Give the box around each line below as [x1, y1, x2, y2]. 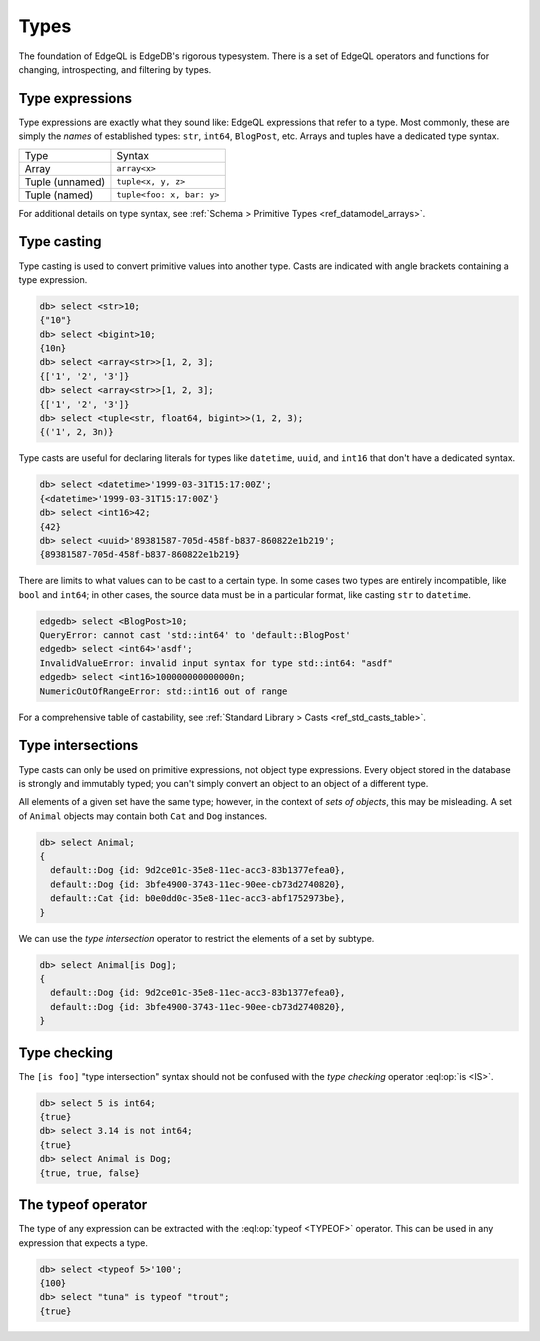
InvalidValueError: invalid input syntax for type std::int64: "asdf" [39, 657, 394, 669]
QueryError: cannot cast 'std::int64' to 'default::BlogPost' [39, 630, 351, 641]
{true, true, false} [39, 1167, 140, 1179]
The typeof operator [18, 1196, 148, 1214]
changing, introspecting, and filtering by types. [18, 63, 212, 75]
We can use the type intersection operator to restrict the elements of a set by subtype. [18, 932, 375, 944]
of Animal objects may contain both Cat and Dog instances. [18, 810, 268, 822]
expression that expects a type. [18, 1236, 149, 1249]
